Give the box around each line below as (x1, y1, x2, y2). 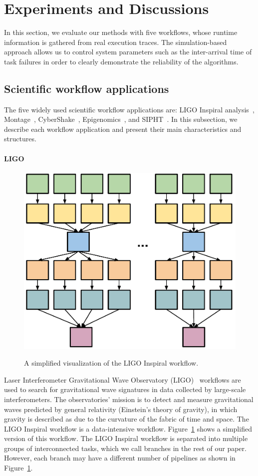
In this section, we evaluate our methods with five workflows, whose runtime (4, 27, 238, 37)
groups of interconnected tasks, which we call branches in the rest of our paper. (4, 443, 247, 453)
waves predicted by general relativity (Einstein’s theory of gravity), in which (4, 404, 238, 414)
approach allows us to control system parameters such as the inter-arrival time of (4, 46, 252, 57)
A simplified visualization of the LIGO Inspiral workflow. (24, 358, 199, 368)
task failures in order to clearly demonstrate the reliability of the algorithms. (4, 56, 239, 66)
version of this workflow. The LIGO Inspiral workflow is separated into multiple (4, 433, 248, 444)
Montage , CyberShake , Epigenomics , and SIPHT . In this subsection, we (4, 114, 238, 124)
